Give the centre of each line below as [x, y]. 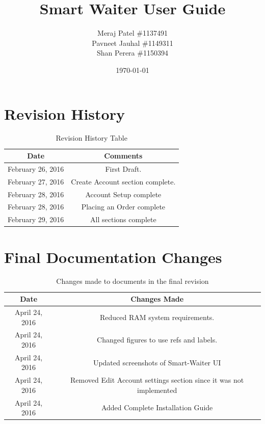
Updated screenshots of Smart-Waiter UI [157, 362]
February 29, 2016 [36, 219]
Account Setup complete [123, 194]
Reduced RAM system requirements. [157, 317]
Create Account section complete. [123, 181]
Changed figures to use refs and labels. [157, 340]
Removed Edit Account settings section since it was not [157, 380]
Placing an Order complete [123, 207]
